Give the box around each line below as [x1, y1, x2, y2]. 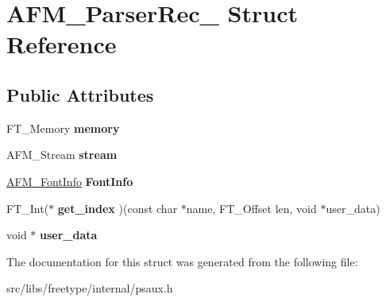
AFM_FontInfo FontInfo [6, 172, 133, 189]
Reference [6, 28, 117, 60]
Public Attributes [6, 82, 154, 106]
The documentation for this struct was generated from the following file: [6, 253, 358, 269]
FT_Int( [6, 199, 49, 216]
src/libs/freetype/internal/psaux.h [6, 280, 173, 296]
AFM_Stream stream [6, 146, 118, 163]
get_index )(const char [57, 199, 178, 216]
